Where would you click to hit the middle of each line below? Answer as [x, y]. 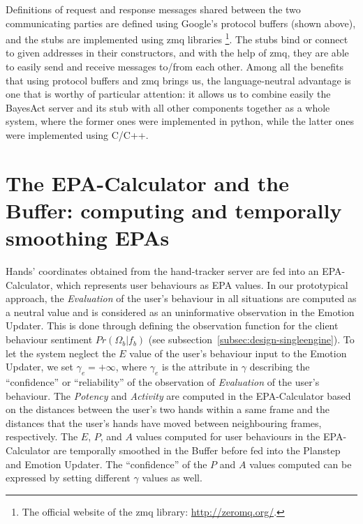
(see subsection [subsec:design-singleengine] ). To [251, 339]
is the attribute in [200, 367]
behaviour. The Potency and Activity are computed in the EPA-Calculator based [178, 395]
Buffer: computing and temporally [174, 210]
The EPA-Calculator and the [147, 182]
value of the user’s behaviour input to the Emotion [238, 353]
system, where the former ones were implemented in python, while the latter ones [180, 121]
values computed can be [301, 464]
